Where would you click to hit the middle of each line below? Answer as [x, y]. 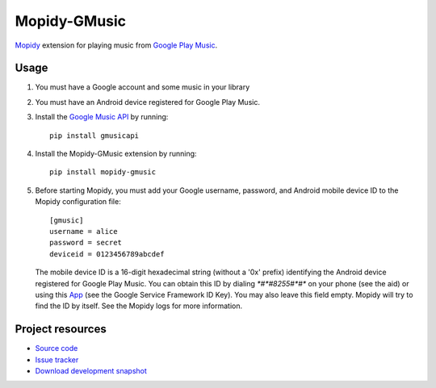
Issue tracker [57, 360]
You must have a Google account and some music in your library [143, 87]
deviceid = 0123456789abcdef [107, 254]
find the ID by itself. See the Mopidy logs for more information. [138, 306]
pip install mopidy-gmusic [103, 172]
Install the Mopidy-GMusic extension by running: [116, 154]
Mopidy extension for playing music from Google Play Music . [116, 45]
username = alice [84, 231]
